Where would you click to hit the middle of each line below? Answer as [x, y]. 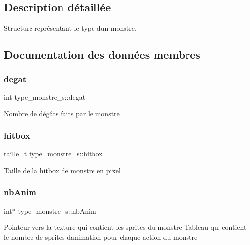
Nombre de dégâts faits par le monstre [62, 113]
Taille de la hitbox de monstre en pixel [62, 170]
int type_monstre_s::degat [45, 97]
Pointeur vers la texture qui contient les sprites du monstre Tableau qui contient [125, 227]
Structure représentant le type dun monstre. [70, 28]
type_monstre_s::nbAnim [57, 210]
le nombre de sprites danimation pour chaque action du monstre [101, 236]
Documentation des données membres [102, 54]
